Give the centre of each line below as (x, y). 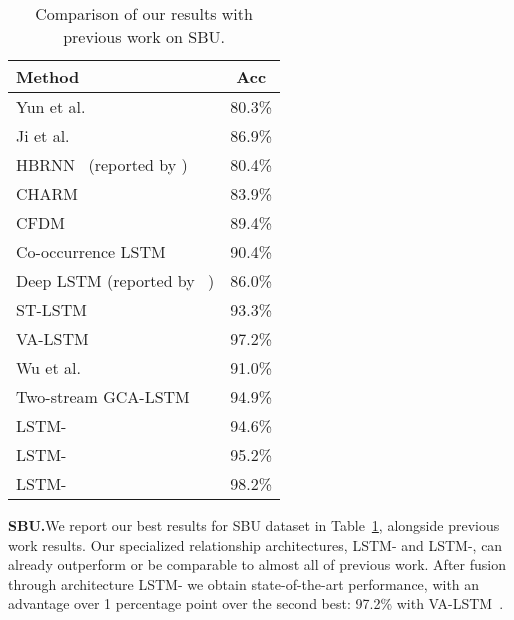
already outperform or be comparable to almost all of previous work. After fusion (257, 564)
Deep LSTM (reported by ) (115, 280)
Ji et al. (43, 135)
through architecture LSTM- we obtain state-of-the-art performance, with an (244, 583)
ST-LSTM (51, 309)
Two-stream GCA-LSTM (103, 396)
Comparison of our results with (144, 13)
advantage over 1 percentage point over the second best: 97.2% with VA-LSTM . (256, 603)
